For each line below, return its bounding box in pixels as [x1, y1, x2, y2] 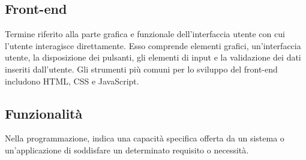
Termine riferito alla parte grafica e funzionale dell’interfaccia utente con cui [5, 28, 285, 40]
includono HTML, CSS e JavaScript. [5, 74, 139, 87]
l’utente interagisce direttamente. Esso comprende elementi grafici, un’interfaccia [5, 39, 301, 52]
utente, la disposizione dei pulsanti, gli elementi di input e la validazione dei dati [5, 51, 301, 64]
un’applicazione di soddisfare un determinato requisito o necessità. [5, 143, 249, 156]
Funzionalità [5, 104, 83, 122]
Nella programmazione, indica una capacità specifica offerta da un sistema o [5, 132, 284, 144]
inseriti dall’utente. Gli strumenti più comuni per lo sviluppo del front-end [5, 62, 278, 75]
